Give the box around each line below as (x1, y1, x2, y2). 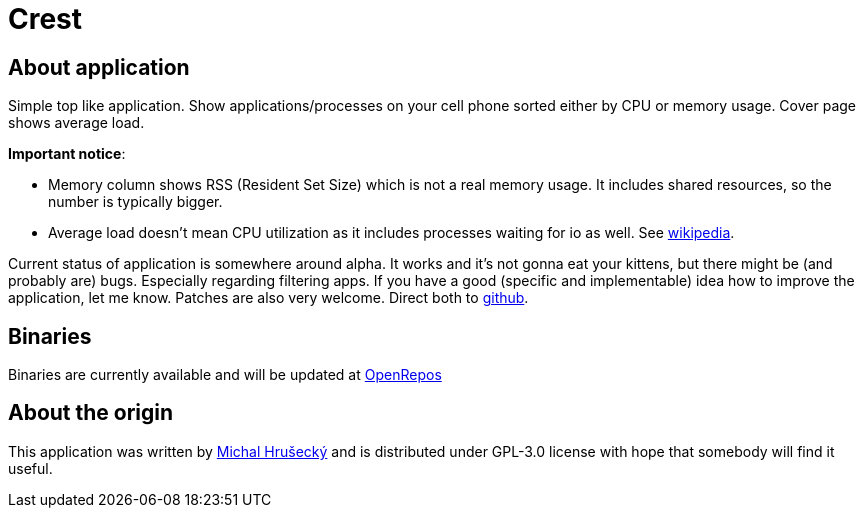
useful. (8, 459, 53, 477)
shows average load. (8, 114, 145, 132)
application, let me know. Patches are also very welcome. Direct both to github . (8, 289, 529, 307)
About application (8, 54, 190, 80)
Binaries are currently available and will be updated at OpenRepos (8, 366, 442, 384)
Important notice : (8, 145, 126, 163)
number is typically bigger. (48, 193, 223, 211)
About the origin (8, 400, 174, 426)
